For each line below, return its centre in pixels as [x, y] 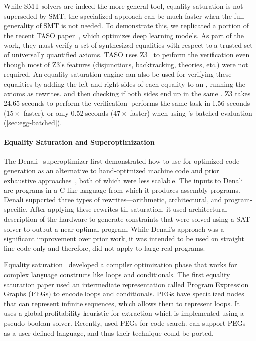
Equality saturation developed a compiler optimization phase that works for [121, 265]
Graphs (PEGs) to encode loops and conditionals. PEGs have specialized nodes [124, 294]
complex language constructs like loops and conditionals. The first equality [117, 274]
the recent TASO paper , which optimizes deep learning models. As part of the [124, 35]
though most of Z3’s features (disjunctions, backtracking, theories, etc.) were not [126, 64]
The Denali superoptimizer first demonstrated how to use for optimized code [122, 161]
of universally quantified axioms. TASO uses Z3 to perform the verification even [127, 54]
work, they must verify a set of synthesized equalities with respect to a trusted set [128, 45]
